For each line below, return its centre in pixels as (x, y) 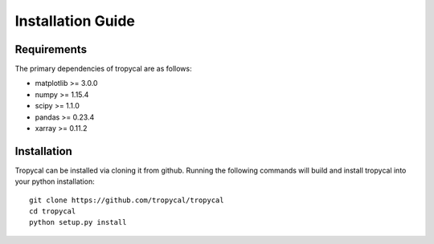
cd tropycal (53, 211)
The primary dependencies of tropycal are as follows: (103, 69)
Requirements (51, 49)
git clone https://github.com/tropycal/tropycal (127, 200)
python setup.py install (78, 222)
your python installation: (55, 181)
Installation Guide (75, 21)
